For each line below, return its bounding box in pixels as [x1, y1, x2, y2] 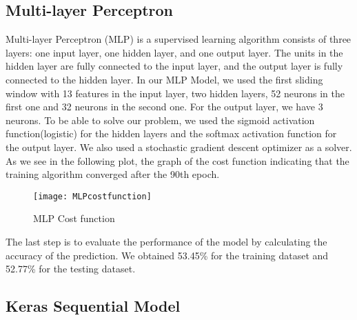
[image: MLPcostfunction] [33, 191, 152, 201]
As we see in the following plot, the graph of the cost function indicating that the [6, 153, 349, 168]
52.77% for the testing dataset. [6, 261, 136, 276]
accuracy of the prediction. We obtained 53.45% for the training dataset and [6, 248, 329, 262]
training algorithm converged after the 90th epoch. [6, 167, 220, 181]
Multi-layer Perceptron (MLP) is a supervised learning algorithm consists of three [6, 32, 351, 46]
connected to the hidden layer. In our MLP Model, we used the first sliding [6, 72, 323, 86]
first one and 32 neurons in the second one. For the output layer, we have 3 [6, 99, 323, 114]
